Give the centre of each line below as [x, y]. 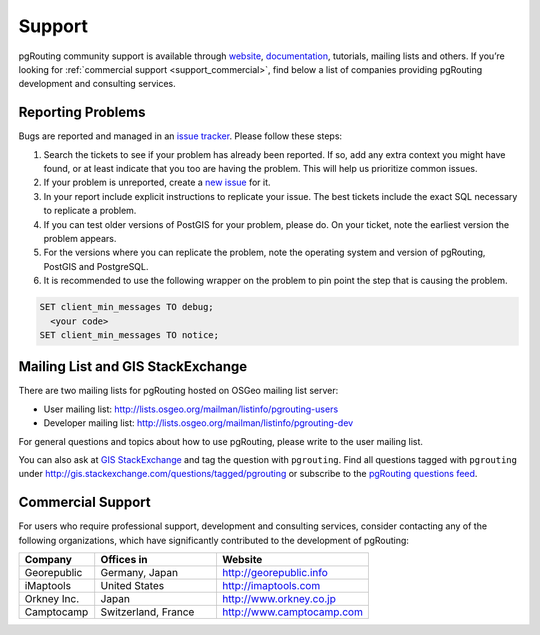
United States [132, 586]
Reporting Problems [82, 112]
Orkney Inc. [52, 599]
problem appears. [80, 238]
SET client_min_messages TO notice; [129, 334]
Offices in [124, 560]
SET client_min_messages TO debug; [126, 307]
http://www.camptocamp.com [292, 612]
